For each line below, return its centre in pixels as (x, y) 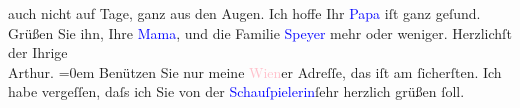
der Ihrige (38, 52)
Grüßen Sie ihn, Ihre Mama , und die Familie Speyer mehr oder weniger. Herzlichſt (260, 32)
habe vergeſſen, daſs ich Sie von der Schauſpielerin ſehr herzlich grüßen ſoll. (236, 91)
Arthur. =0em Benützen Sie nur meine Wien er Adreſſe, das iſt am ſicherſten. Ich (255, 71)
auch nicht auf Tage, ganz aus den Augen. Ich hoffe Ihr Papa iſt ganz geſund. (244, 13)
